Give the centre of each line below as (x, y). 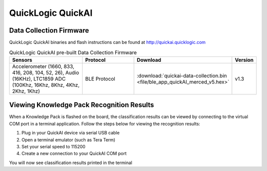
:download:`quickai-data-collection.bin (182, 76)
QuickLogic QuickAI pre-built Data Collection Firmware (73, 52)
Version (245, 60)
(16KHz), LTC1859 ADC (39, 79)
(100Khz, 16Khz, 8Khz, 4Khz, (46, 85)
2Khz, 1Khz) (26, 91)
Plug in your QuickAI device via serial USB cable (70, 133)
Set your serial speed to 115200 (54, 146)
